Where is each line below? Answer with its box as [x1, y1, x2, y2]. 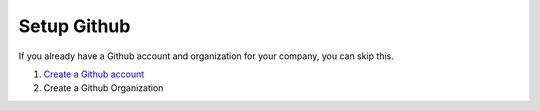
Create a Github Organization [43, 82, 164, 94]
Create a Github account [43, 68, 145, 80]
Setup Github [18, 15, 131, 37]
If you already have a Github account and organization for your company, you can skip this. [18, 50, 394, 62]
